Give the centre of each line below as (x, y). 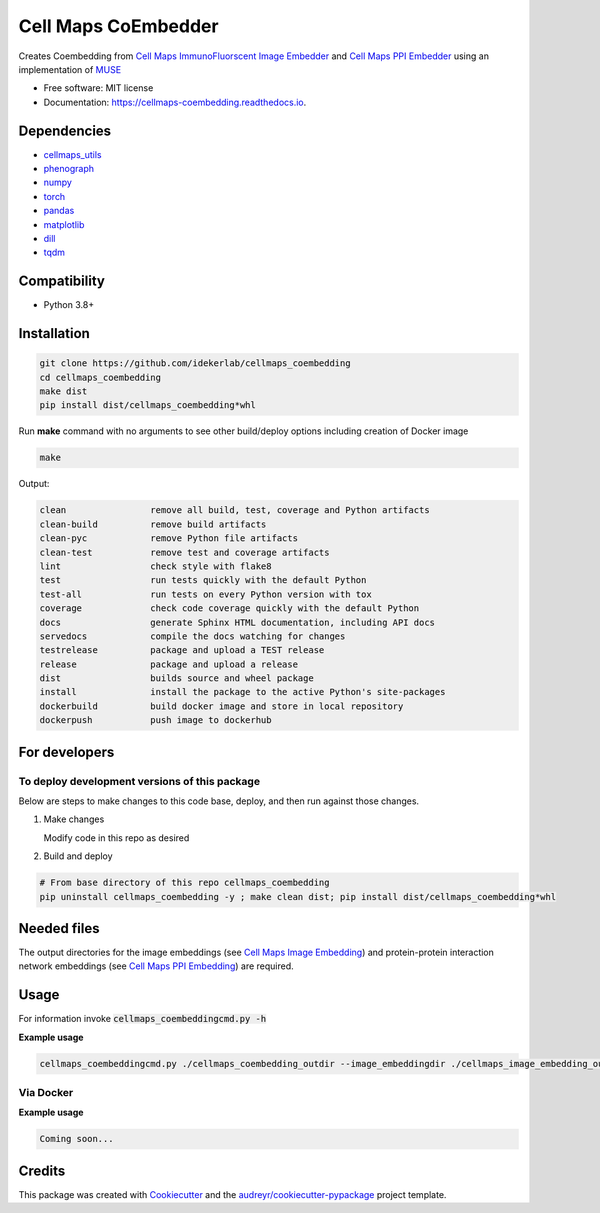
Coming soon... (76, 1139)
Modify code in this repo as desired (116, 837)
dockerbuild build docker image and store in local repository (221, 706)
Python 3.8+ (69, 305)
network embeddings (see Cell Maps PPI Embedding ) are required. (156, 966)
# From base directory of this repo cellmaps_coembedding (184, 883)
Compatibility (61, 281)
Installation (54, 333)
